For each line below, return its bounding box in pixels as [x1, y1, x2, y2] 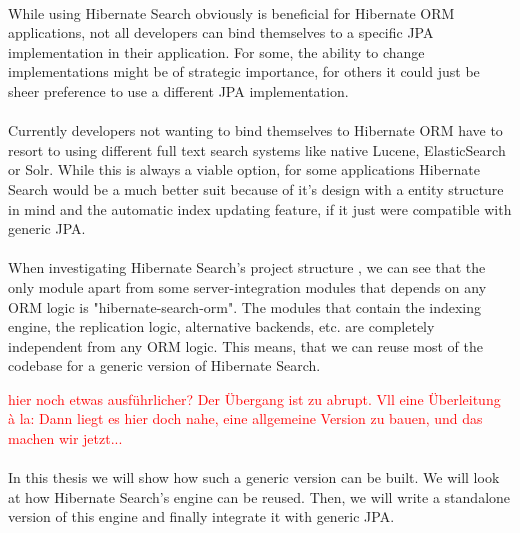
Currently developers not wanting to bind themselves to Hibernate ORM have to [8, 120, 503, 141]
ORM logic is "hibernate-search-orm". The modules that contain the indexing [8, 296, 482, 317]
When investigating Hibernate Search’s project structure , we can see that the [8, 257, 486, 278]
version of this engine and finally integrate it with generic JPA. [8, 506, 395, 527]
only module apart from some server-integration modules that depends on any [8, 276, 487, 297]
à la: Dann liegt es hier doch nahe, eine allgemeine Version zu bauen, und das [8, 408, 483, 429]
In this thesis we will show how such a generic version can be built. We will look [8, 467, 500, 488]
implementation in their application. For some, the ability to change [8, 41, 425, 62]
